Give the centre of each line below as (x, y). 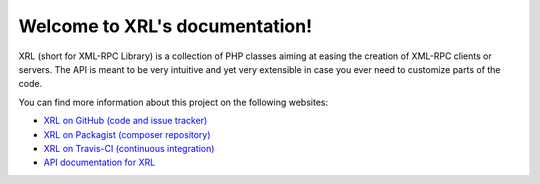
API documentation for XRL (99, 162)
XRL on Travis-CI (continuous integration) (129, 148)
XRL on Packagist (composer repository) (127, 134)
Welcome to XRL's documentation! (165, 26)
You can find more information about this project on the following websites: (173, 102)
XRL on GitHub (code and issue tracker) (125, 121)
